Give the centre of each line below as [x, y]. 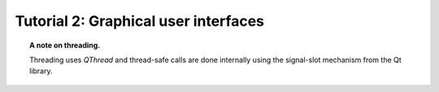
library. [41, 71]
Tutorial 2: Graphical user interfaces [139, 21]
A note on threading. [65, 45]
